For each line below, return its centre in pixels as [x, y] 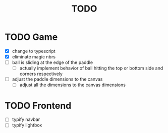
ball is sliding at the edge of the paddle [52, 62]
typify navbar [26, 119]
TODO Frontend [38, 106]
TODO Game [31, 37]
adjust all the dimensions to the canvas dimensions [72, 85]
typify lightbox [27, 125]
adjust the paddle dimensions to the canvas [57, 79]
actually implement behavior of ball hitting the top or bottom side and [91, 68]
